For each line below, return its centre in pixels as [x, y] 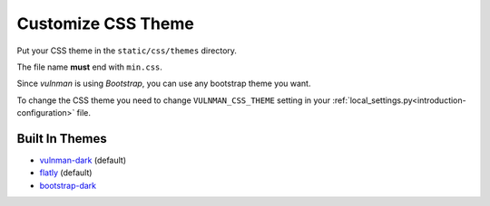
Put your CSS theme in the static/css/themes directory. [127, 51]
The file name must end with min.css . [90, 67]
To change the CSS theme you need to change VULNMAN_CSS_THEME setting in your [174, 100]
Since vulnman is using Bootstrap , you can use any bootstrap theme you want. [164, 84]
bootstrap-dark [68, 185]
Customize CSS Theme [105, 23]
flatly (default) [66, 173]
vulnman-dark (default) [83, 160]
